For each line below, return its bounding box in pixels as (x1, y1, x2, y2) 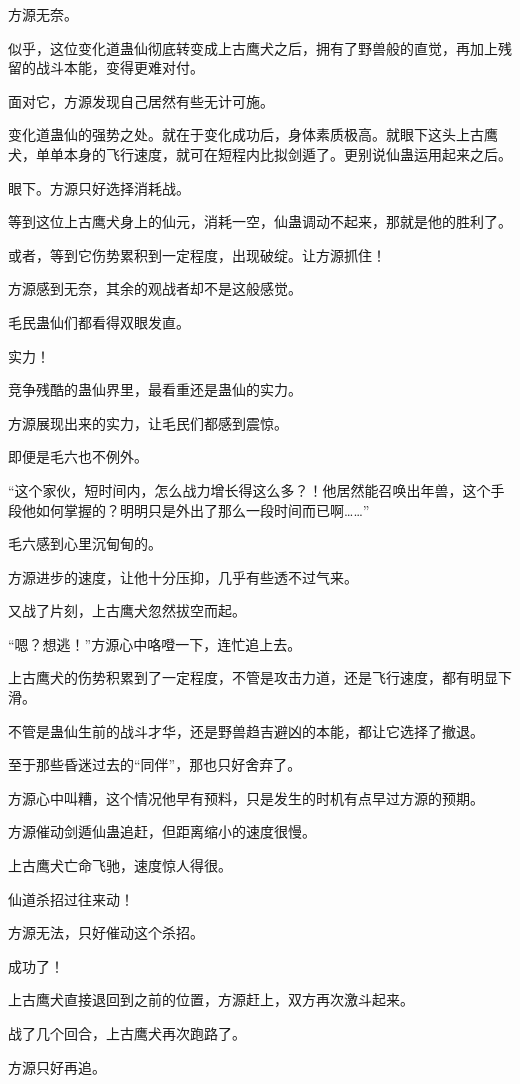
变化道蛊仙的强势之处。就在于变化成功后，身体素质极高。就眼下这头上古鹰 (8, 124, 498, 145)
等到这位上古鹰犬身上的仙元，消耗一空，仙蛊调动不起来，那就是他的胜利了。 (8, 211, 512, 232)
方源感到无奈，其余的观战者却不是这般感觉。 (8, 278, 302, 299)
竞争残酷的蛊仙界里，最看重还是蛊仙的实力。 (8, 379, 302, 400)
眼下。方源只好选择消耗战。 (8, 177, 190, 198)
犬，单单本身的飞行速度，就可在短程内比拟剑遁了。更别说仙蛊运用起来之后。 (8, 143, 512, 164)
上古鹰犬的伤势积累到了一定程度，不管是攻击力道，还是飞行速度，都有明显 (8, 667, 498, 688)
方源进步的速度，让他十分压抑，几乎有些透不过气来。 (8, 566, 358, 587)
